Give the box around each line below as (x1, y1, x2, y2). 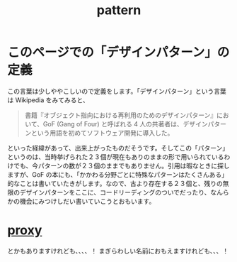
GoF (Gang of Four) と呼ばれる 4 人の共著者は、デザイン (42, 119, 209, 128)
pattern (96, 2, 141, 18)
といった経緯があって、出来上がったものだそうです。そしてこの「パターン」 (7, 143, 229, 152)
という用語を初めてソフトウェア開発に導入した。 (30, 129, 174, 137)
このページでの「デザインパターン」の (7, 45, 230, 60)
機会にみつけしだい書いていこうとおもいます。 (19, 197, 156, 205)
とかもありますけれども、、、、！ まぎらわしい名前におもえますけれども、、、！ (7, 246, 229, 255)
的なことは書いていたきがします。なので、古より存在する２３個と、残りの (7, 179, 223, 187)
